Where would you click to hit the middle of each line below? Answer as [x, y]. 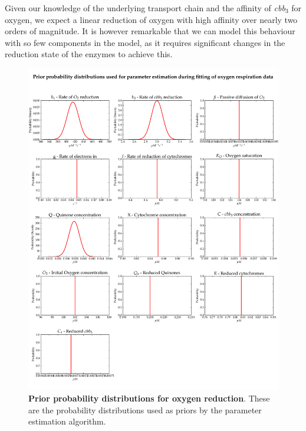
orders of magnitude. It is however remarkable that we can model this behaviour [150, 31]
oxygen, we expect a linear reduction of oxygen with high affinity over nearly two [151, 19]
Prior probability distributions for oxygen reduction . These [149, 398]
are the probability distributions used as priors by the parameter [145, 409]
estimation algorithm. [67, 421]
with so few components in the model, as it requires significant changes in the [145, 42]
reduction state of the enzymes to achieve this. [89, 54]
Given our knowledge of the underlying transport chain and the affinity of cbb [145, 8]
